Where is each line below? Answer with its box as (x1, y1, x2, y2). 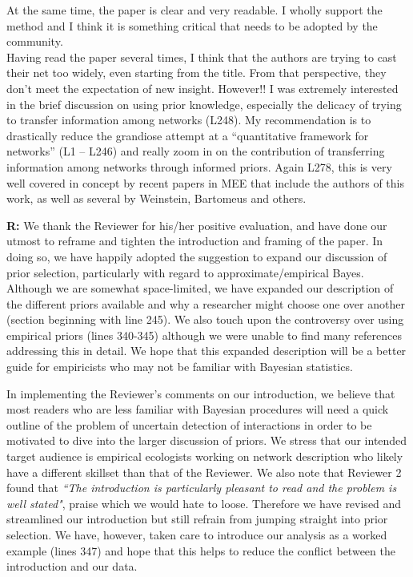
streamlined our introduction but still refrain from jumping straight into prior (6, 510, 388, 527)
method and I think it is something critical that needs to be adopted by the (6, 17, 378, 34)
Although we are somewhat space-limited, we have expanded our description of (6, 280, 394, 297)
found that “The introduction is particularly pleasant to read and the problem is (6, 479, 397, 496)
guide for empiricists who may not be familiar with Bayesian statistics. (6, 358, 353, 375)
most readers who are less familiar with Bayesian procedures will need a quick (6, 401, 389, 418)
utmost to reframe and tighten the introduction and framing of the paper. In (6, 232, 383, 249)
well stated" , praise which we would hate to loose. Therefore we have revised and (6, 494, 402, 511)
